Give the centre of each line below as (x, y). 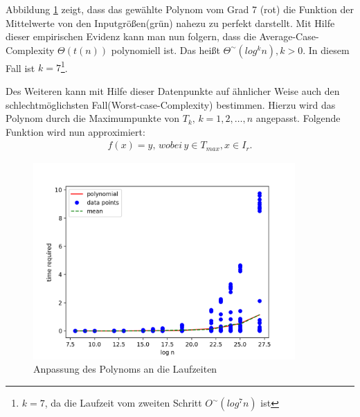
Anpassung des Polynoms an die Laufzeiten (125, 369)
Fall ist (20, 68)
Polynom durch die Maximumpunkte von (93, 118)
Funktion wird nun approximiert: (75, 131)
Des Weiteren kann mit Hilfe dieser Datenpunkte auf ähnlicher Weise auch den (173, 91)
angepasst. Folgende (298, 118)
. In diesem (326, 50)
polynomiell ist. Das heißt (165, 50)
